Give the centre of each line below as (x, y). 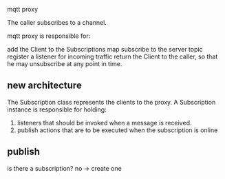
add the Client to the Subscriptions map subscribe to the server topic (105, 49)
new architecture (45, 86)
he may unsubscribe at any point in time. (65, 64)
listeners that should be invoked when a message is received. (104, 123)
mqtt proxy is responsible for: (49, 36)
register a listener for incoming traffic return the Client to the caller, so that (112, 56)
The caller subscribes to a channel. (57, 22)
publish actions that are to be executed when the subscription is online (117, 130)
